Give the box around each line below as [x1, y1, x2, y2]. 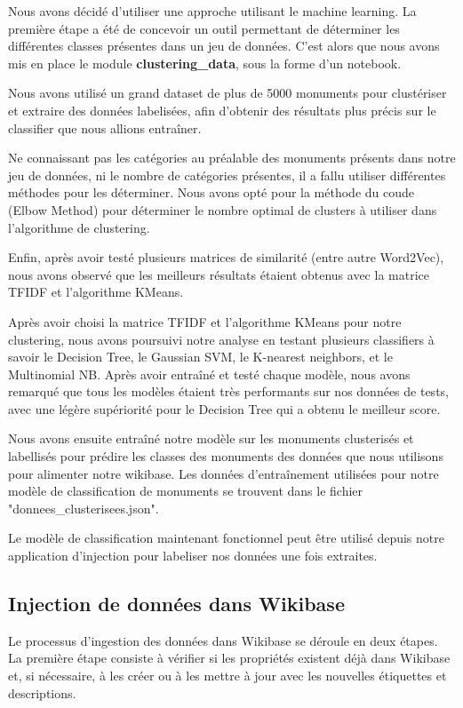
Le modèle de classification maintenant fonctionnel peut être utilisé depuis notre [8, 529, 444, 547]
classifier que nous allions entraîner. [8, 118, 202, 137]
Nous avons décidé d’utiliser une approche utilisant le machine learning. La [8, 2, 417, 20]
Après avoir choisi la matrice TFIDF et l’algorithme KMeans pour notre [8, 312, 402, 330]
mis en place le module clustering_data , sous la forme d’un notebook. [8, 53, 402, 72]
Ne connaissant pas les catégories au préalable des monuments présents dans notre [8, 148, 456, 167]
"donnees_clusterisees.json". [8, 498, 159, 517]
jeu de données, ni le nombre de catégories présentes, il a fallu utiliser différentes [8, 165, 446, 184]
